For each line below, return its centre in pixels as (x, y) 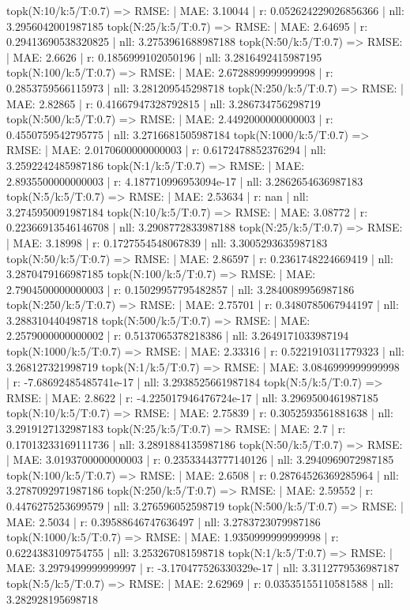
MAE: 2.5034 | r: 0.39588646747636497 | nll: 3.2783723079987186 (164, 521)
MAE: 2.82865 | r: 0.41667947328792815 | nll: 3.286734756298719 (164, 103)
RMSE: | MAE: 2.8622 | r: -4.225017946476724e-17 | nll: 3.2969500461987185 (192, 397)
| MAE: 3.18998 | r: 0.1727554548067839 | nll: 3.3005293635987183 (167, 242)
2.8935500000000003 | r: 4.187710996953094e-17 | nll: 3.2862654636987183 (185, 181)
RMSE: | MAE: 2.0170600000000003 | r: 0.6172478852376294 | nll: (166, 150)
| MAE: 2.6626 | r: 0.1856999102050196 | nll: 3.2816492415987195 (164, 56)
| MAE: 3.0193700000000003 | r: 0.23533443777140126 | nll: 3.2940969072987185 (200, 459)
